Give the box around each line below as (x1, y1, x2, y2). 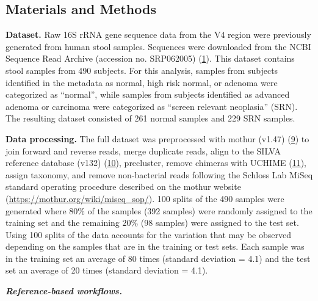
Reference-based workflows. (5, 285, 122, 297)
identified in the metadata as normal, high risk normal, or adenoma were (5, 76, 278, 89)
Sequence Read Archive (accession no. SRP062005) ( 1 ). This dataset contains (5, 52, 295, 65)
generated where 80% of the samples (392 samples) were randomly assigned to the (5, 204, 313, 217)
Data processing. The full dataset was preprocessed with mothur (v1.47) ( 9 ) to (5, 132, 309, 145)
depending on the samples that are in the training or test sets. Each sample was (5, 240, 305, 253)
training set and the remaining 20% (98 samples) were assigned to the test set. (5, 216, 299, 229)
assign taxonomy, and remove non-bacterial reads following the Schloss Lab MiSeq (5, 168, 313, 181)
